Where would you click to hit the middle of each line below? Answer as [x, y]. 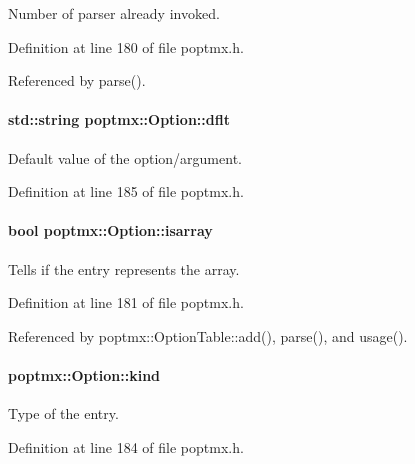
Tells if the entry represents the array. [124, 268]
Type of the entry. [63, 413]
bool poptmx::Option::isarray [110, 230]
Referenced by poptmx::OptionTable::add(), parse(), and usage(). [208, 335]
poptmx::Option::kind [84, 374]
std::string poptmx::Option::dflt [119, 119]
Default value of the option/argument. [125, 157]
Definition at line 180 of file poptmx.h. [126, 46]
